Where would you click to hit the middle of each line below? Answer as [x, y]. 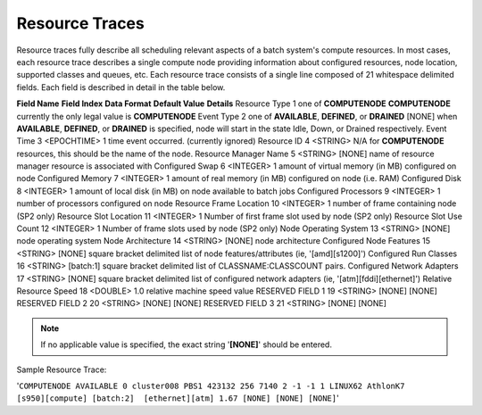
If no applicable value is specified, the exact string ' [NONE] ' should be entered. [186, 344]
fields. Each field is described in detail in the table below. [121, 87]
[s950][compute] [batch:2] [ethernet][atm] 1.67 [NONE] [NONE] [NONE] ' [178, 398]
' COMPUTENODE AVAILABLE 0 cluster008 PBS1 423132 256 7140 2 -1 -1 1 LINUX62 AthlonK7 [211, 386]
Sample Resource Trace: [62, 369]
